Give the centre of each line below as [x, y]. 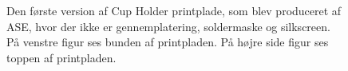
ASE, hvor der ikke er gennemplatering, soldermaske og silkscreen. [168, 26]
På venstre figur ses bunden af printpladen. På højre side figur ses [168, 42]
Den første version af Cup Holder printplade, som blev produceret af [174, 10]
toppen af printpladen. [61, 57]
